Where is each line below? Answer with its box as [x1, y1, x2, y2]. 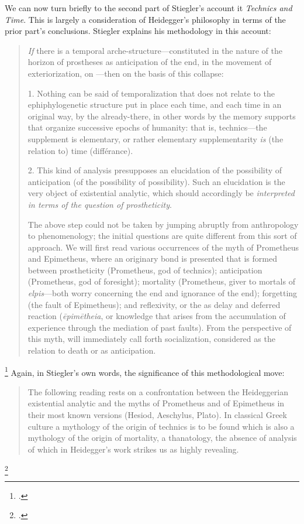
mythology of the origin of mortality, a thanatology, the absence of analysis [27, 431, 297, 444]
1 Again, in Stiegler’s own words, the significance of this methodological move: [5, 364, 285, 378]
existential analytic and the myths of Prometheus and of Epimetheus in [27, 397, 285, 409]
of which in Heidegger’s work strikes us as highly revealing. [27, 443, 239, 455]
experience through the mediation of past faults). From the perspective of [27, 321, 292, 333]
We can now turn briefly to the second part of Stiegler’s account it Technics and [5, 2, 292, 13]
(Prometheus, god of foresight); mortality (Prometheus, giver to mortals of [27, 275, 295, 287]
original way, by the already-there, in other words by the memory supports [27, 109, 296, 122]
